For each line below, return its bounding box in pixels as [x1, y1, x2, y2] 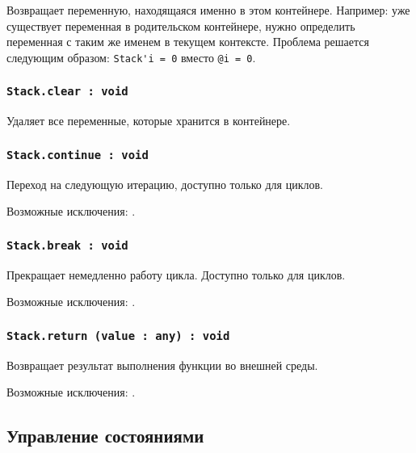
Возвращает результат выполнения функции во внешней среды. [6, 356, 318, 373]
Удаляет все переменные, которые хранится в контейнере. [6, 112, 291, 129]
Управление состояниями [6, 423, 204, 448]
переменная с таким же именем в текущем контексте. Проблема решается [6, 33, 369, 50]
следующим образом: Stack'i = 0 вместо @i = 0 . [6, 48, 256, 65]
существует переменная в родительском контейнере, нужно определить [6, 17, 355, 34]
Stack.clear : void [6, 85, 128, 99]
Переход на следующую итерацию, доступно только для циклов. [6, 175, 323, 192]
